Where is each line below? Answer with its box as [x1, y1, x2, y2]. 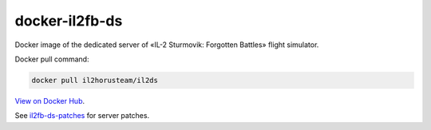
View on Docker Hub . [14, 96, 85, 105]
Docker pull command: [14, 54, 89, 64]
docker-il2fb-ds [14, 12, 123, 30]
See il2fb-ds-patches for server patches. [14, 111, 150, 120]
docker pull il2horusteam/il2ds [31, 76, 159, 85]
